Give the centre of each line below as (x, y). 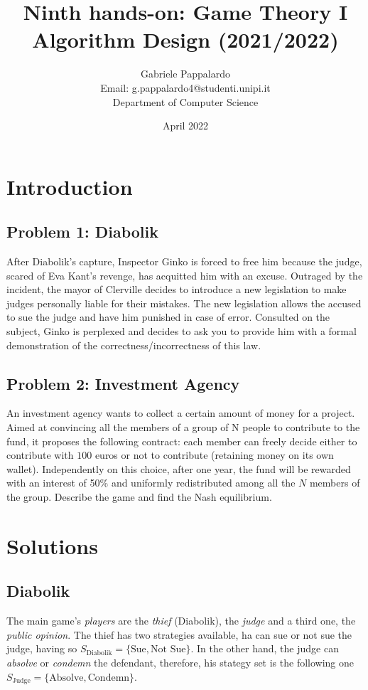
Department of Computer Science (185, 101)
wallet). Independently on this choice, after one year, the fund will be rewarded (179, 468)
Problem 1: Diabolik (82, 232)
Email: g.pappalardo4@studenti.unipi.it (185, 87)
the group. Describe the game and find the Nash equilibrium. (139, 497)
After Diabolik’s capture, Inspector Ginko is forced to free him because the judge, (184, 261)
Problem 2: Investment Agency (123, 383)
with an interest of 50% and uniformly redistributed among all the (151, 483)
